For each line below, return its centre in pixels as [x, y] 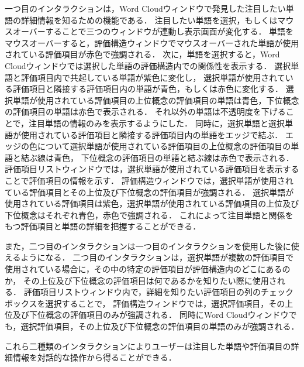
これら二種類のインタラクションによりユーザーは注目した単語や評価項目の [148, 346]
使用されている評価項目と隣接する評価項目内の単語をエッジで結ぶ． [152, 134]
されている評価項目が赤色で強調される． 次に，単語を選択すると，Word [142, 54]
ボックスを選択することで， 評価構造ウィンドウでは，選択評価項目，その [145, 303]
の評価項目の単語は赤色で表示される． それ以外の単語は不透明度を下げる [145, 112]
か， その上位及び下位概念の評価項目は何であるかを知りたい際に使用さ [141, 280]
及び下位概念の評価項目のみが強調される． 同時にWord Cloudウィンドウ [151, 315]
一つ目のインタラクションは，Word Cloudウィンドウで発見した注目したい [145, 8]
